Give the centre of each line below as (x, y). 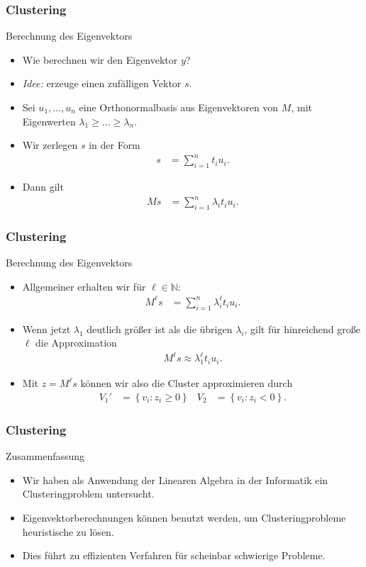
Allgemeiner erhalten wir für (84, 286)
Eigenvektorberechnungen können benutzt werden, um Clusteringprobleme (184, 517)
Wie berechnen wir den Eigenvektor (100, 59)
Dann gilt (43, 187)
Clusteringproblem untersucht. (88, 494)
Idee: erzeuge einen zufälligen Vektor (102, 83)
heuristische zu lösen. (68, 531)
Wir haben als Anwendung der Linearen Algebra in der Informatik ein (175, 479)
